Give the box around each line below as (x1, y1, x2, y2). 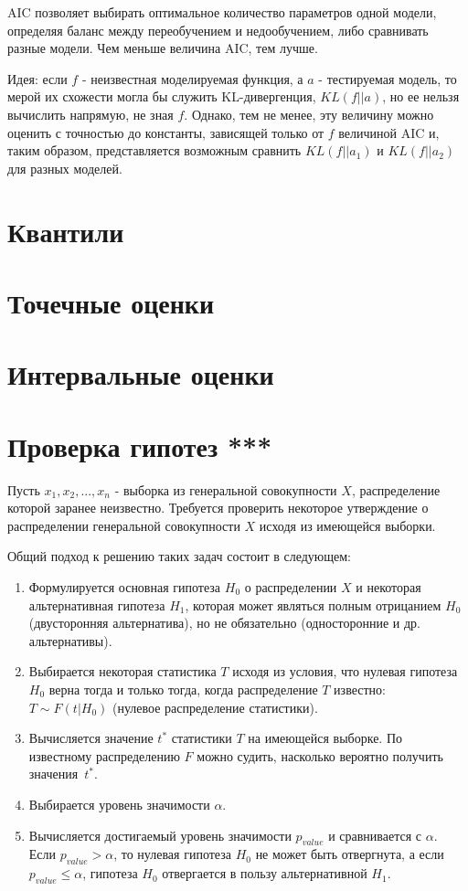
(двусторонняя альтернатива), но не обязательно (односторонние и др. (28, 613, 420, 632)
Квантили (7, 212, 124, 249)
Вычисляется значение (28, 728, 154, 748)
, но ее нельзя (382, 87, 460, 106)
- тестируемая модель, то (318, 69, 457, 88)
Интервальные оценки (7, 355, 274, 393)
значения (28, 764, 79, 783)
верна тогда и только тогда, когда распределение (48, 679, 318, 698)
